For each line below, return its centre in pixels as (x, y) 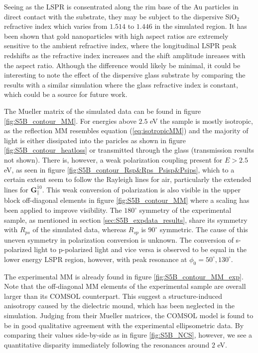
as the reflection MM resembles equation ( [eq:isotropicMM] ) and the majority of (126, 131)
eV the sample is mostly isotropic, (201, 121)
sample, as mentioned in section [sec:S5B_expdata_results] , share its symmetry (126, 220)
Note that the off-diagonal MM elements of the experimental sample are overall (125, 286)
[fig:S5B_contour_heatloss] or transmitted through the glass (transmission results (129, 150)
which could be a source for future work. (66, 94)
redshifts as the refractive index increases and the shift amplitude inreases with (125, 55)
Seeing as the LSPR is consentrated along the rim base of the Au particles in (121, 6)
